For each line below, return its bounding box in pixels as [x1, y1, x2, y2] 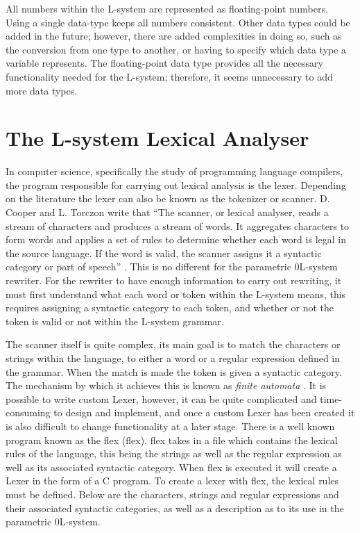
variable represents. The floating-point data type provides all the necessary [6, 56, 323, 70]
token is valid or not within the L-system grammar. [6, 313, 224, 328]
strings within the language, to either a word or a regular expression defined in [6, 351, 341, 365]
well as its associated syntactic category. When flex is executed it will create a [6, 459, 337, 474]
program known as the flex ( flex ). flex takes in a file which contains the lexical [6, 432, 338, 447]
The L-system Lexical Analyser [6, 124, 309, 152]
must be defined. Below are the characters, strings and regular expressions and [6, 486, 339, 501]
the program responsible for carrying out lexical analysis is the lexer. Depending [6, 177, 346, 192]
